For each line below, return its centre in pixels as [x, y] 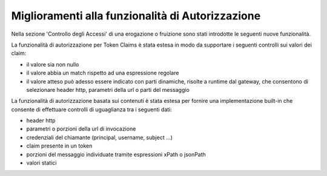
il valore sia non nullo [53, 64]
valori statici [41, 163]
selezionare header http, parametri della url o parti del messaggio [108, 90]
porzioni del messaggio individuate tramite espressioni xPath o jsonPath [116, 154]
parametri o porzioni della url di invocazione [81, 129]
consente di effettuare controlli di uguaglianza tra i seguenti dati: [91, 109]
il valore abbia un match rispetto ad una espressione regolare [103, 73]
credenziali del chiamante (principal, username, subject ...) [99, 137]
